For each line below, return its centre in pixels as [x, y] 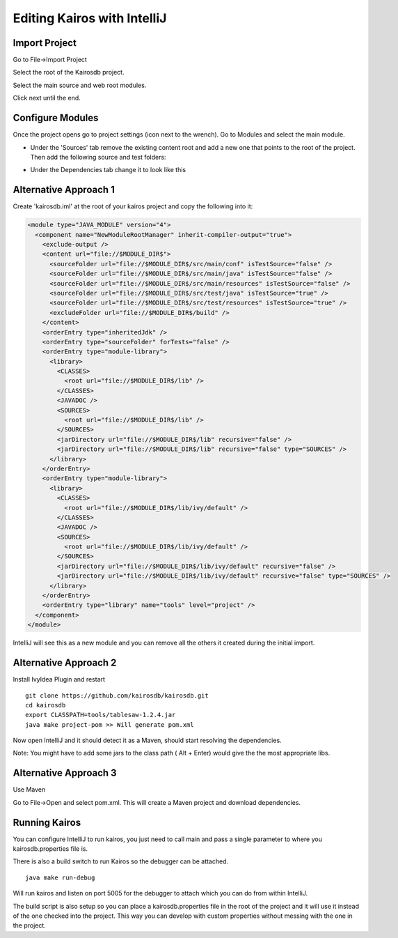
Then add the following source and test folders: [98, 157]
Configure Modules [56, 118]
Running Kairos [47, 822]
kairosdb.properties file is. [50, 849]
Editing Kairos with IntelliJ [90, 18]
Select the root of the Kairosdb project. [69, 72]
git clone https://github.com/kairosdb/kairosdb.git [117, 695]
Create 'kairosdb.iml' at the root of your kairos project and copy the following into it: [133, 206]
